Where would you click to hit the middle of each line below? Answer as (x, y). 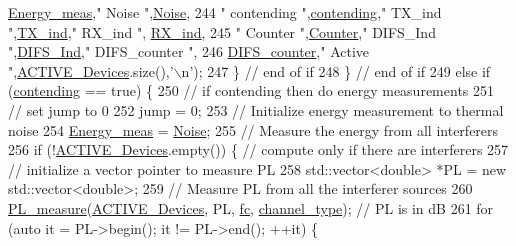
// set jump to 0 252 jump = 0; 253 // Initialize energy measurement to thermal (256, 109)
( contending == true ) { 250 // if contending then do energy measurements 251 (251, 90)
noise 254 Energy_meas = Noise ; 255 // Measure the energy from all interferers (253, 129)
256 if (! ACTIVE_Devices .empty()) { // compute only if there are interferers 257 (258, 149)
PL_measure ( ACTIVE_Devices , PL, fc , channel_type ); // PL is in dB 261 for (251, 207)
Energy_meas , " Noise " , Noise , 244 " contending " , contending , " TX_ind (225, 12)
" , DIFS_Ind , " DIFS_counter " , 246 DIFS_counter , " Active (189, 51)
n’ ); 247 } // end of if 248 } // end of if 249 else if (336, 70)
